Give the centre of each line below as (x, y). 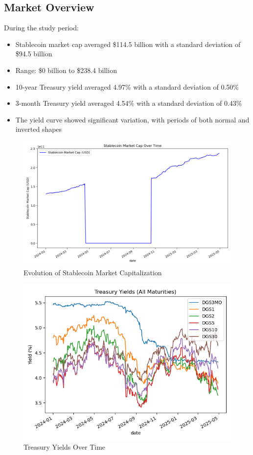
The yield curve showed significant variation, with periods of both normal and (132, 119)
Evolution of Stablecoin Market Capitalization (93, 272)
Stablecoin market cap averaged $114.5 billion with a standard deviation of (128, 44)
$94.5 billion (34, 54)
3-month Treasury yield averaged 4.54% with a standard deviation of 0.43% (129, 103)
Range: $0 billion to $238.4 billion (66, 70)
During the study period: (41, 28)
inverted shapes (39, 129)
